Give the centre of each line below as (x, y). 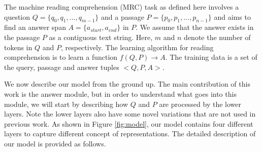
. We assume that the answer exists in (195, 27)
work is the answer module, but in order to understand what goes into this (120, 93)
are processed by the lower (200, 104)
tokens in (18, 47)
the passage (22, 37)
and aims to (232, 16)
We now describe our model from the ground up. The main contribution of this (127, 84)
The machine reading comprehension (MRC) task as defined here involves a (122, 7)
